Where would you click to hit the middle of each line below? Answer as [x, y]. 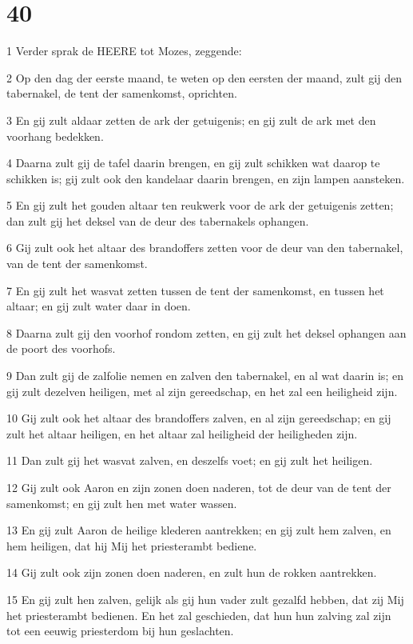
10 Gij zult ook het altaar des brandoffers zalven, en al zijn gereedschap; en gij [199, 418]
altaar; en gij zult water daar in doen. [99, 306]
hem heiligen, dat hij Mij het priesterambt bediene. [132, 545]
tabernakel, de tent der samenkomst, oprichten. [122, 93]
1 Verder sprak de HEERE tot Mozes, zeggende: [124, 51]
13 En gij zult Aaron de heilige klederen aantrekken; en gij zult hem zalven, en [199, 530]
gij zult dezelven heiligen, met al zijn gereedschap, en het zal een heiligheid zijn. [202, 391]
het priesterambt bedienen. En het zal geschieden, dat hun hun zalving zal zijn [199, 615]
